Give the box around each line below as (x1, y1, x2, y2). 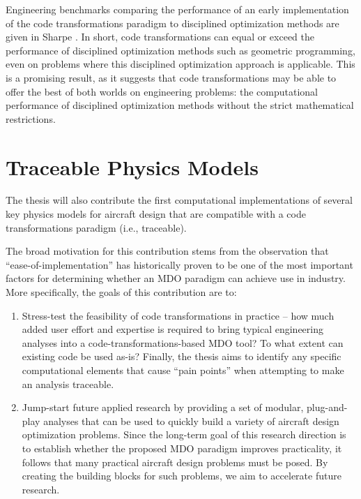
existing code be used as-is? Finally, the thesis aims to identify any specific (22, 349, 341, 364)
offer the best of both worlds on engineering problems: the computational (6, 84, 318, 98)
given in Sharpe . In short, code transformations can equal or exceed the (6, 29, 315, 44)
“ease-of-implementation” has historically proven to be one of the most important (6, 257, 353, 271)
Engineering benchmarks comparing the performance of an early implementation (6, 2, 349, 16)
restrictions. (6, 111, 56, 126)
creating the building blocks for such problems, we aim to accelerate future (22, 468, 341, 483)
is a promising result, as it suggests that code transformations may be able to (6, 70, 337, 84)
